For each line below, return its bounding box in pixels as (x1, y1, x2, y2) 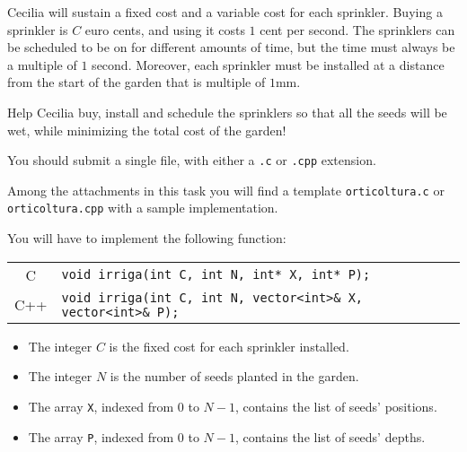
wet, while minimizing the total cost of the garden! (7, 120, 286, 139)
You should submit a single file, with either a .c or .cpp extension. (7, 151, 376, 169)
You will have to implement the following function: (7, 229, 286, 248)
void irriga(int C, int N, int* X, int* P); (61, 267, 371, 282)
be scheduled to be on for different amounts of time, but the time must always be (7, 38, 455, 56)
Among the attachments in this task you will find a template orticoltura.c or (7, 180, 445, 199)
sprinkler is (7, 20, 68, 39)
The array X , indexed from (28, 396, 174, 415)
